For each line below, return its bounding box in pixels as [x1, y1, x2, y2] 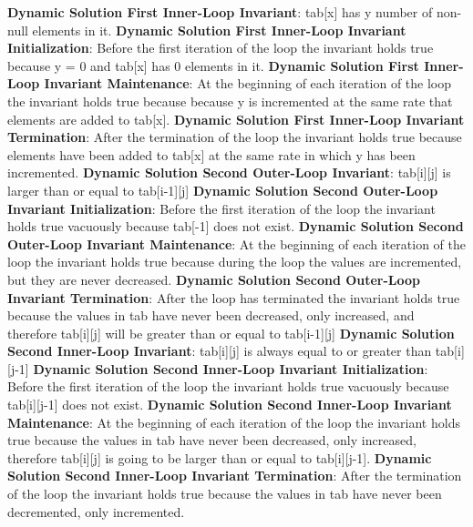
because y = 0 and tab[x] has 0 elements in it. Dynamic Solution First [7, 56, 419, 75]
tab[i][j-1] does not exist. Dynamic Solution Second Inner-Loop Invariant [7, 395, 452, 414]
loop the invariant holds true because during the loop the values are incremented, [7, 252, 462, 271]
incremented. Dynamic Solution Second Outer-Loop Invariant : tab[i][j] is [7, 163, 451, 182]
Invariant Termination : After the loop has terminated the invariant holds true [7, 288, 460, 307]
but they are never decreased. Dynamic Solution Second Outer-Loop [7, 269, 421, 289]
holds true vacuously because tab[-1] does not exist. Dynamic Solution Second [7, 217, 464, 236]
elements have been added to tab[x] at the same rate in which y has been [7, 145, 416, 164]
